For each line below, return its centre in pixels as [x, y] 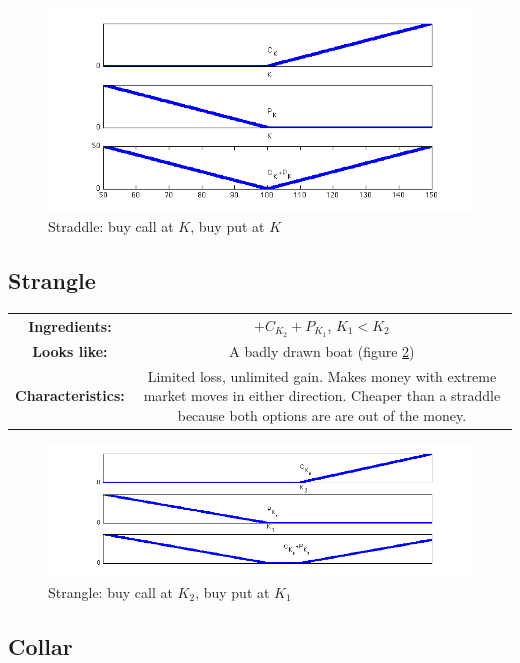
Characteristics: [70, 395]
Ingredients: [70, 325]
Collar [40, 645]
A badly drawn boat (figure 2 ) [322, 351]
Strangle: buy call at [110, 591]
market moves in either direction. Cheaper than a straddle [322, 395]
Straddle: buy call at [111, 226]
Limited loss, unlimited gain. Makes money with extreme [322, 375]
